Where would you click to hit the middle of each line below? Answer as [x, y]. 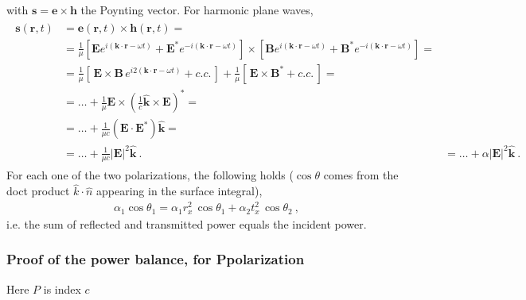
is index [62, 288]
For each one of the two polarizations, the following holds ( [150, 175]
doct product [38, 191]
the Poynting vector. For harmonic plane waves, [197, 10]
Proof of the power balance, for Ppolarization [156, 259]
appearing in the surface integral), [179, 191]
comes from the [361, 175]
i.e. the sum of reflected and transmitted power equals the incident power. [187, 223]
